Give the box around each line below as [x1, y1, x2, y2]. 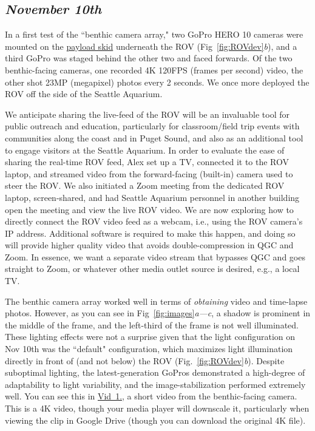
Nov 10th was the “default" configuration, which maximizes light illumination [5, 342, 293, 355]
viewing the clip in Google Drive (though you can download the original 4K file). [5, 413, 306, 426]
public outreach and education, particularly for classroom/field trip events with [5, 120, 300, 132]
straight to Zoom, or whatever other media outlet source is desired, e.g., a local [5, 262, 300, 275]
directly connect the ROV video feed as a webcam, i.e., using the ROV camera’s [5, 215, 303, 228]
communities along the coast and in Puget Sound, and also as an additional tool [5, 131, 303, 144]
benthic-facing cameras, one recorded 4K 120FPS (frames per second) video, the [5, 63, 303, 76]
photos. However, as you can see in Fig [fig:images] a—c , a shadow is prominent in [5, 307, 311, 319]
